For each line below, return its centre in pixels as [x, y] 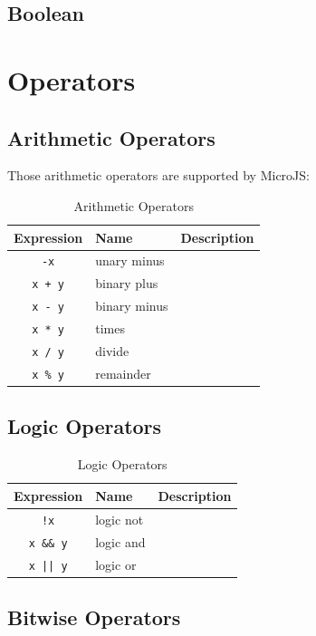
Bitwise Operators [94, 617]
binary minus [132, 306]
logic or [116, 564]
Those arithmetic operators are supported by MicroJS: [158, 175]
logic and [120, 541]
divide [112, 351]
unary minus [130, 260]
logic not [120, 519]
